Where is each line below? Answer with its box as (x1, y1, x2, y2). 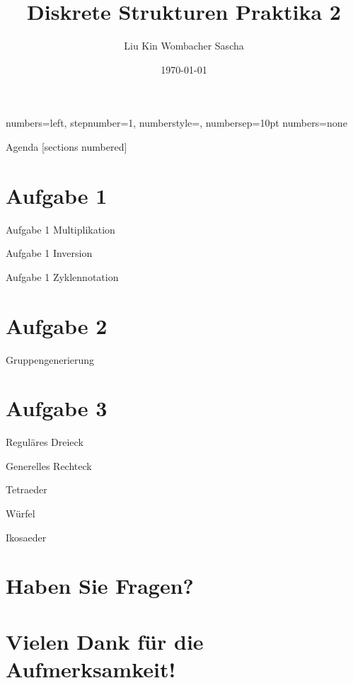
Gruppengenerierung (6, 352, 95, 367)
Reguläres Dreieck (6, 435, 83, 449)
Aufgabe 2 (6, 311, 108, 340)
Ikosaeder (6, 529, 47, 544)
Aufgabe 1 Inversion (6, 246, 93, 260)
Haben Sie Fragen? (6, 571, 194, 600)
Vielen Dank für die (6, 626, 204, 655)
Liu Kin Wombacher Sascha (124, 38, 244, 53)
